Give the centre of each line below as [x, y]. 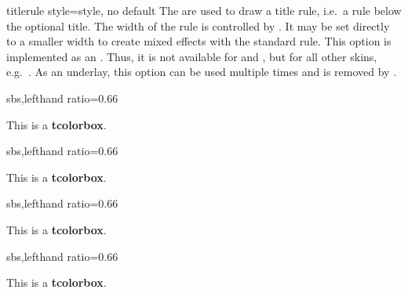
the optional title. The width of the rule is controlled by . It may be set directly [198, 25]
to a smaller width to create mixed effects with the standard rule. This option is [199, 41]
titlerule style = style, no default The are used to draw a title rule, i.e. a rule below [204, 10]
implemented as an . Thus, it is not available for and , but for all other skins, [192, 56]
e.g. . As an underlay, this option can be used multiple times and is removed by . [202, 72]
